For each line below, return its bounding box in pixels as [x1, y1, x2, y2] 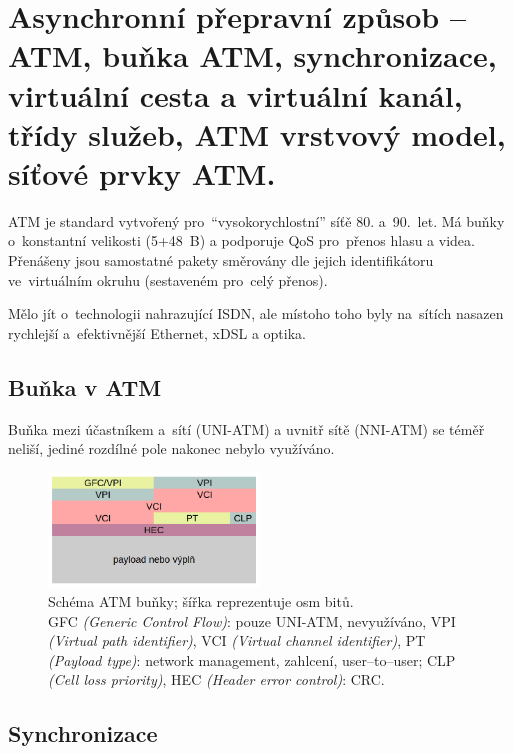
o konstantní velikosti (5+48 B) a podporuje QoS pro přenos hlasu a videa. [8, 230, 475, 251]
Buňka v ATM [8, 371, 162, 402]
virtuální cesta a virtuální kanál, [8, 74, 463, 115]
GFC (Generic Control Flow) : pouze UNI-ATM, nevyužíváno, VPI [48, 610, 456, 631]
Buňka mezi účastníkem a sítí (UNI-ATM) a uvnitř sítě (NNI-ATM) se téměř [8, 418, 485, 439]
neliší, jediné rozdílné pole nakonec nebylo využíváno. [8, 438, 335, 459]
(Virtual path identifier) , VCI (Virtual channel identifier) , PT [48, 630, 426, 651]
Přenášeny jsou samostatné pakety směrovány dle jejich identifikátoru [8, 250, 434, 271]
